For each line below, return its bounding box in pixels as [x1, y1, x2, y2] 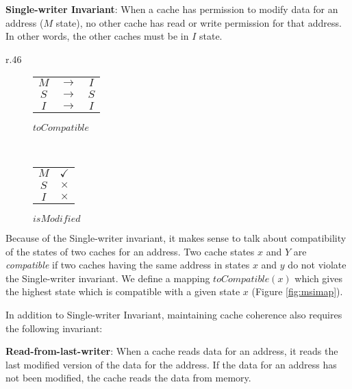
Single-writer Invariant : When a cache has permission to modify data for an [5, 2, 338, 16]
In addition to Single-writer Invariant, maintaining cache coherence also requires [5, 307, 342, 321]
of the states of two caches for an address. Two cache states [5, 244, 255, 258]
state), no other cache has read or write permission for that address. [55, 15, 342, 29]
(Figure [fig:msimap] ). [251, 284, 343, 299]
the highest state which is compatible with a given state [5, 284, 240, 299]
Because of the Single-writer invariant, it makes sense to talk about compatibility [5, 230, 347, 244]
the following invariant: [5, 321, 103, 335]
